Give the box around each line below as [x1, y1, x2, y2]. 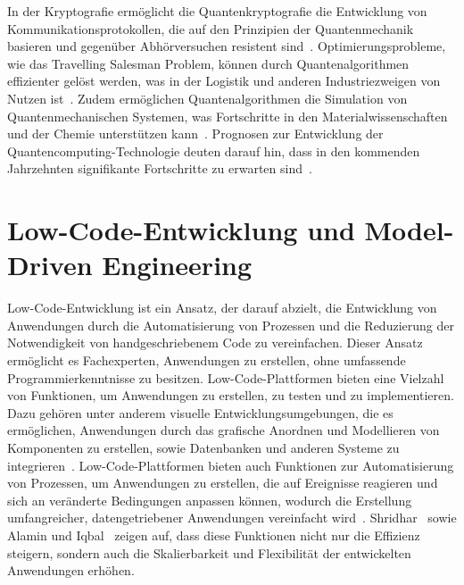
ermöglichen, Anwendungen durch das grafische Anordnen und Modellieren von [7, 421, 440, 439]
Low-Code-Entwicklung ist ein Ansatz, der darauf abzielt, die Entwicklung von [7, 298, 437, 317]
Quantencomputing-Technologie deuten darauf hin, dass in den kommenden [7, 141, 420, 160]
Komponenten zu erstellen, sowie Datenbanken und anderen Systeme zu [7, 439, 400, 456]
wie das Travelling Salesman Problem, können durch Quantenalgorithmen [7, 54, 410, 72]
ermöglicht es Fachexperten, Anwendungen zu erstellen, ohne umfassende [7, 351, 406, 370]
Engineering [102, 247, 253, 283]
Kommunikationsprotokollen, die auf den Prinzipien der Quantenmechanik [7, 19, 414, 38]
